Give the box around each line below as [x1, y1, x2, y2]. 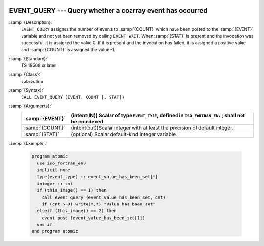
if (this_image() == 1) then [37, 188, 107, 193]
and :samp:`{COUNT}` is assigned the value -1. [21, 47, 116, 53]
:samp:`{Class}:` [9, 71, 42, 78]
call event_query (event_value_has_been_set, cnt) [42, 194, 166, 200]
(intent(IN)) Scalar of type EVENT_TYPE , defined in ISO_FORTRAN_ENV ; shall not [71, 112, 245, 119]
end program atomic [31, 228, 78, 234]
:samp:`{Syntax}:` [9, 87, 44, 93]
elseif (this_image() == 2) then [37, 208, 117, 214]
